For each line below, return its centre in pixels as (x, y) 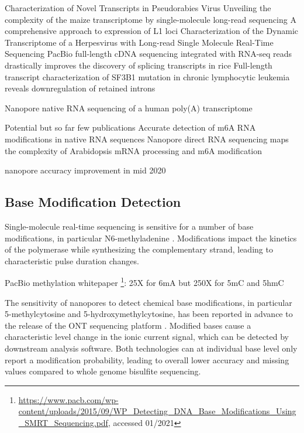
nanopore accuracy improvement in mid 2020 (85, 170)
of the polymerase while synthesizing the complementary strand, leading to (139, 249)
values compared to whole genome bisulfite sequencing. (103, 371)
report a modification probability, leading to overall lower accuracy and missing (147, 359)
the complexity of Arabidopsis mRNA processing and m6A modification (134, 150)
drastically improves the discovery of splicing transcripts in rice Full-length (139, 65)
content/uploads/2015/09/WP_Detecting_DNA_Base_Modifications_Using (157, 411)
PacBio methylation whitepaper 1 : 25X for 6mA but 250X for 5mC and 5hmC (144, 282)
